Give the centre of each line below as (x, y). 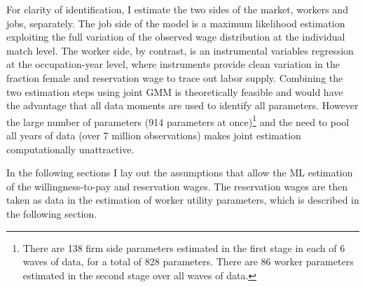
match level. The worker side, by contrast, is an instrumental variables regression (180, 50)
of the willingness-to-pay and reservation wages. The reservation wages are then (177, 186)
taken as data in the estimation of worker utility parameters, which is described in (183, 200)
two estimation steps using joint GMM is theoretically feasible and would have (175, 91)
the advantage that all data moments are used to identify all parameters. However (182, 105)
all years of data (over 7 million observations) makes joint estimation (154, 135)
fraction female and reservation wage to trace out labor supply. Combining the (175, 77)
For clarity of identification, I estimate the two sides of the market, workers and (177, 9)
